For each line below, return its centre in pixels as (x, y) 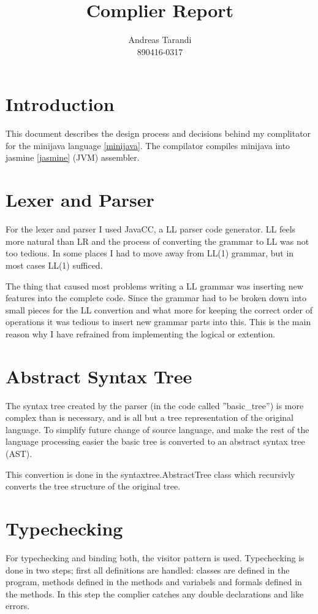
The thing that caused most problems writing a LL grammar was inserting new (154, 286)
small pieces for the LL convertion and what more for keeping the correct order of (159, 309)
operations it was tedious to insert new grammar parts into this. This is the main (158, 322)
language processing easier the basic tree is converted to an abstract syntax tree (155, 441)
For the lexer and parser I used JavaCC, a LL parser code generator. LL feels (151, 229)
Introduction (60, 104)
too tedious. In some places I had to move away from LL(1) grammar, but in (150, 253)
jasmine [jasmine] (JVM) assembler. (73, 157)
